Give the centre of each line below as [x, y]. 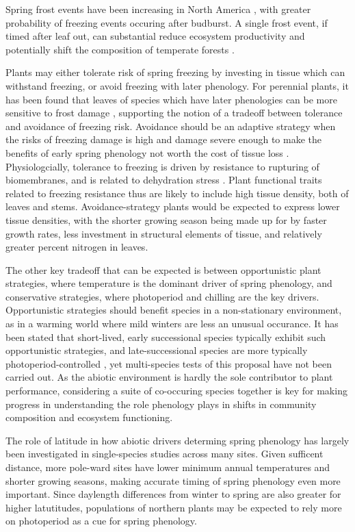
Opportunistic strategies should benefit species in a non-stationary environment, [174, 310]
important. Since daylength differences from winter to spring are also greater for [173, 494]
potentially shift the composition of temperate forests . [120, 49]
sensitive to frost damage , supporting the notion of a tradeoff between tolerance [174, 113]
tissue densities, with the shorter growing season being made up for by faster [166, 219]
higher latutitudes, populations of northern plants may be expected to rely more [174, 507]
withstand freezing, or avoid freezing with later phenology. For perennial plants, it [177, 85]
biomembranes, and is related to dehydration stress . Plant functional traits [164, 180]
